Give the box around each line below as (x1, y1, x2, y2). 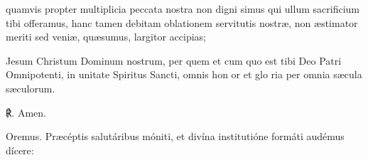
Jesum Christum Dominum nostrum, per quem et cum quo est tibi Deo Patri (6, 53, 342, 68)
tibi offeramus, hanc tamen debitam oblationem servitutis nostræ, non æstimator (6, 15, 358, 30)
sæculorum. (6, 80, 55, 95)
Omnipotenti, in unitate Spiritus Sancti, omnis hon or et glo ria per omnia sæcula (6, 67, 362, 82)
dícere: (6, 142, 34, 157)
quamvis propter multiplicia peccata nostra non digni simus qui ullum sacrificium (6, 1, 359, 16)
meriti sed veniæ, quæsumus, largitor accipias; (6, 29, 206, 44)
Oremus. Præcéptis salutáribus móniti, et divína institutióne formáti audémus (6, 129, 345, 144)
